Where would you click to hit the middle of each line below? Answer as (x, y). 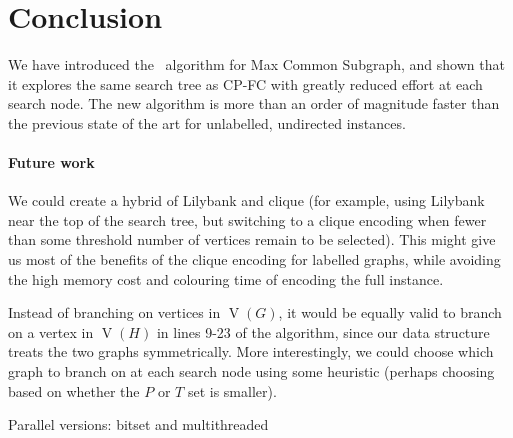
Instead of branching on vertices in (114, 312)
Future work (51, 162)
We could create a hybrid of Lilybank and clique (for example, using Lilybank (246, 200)
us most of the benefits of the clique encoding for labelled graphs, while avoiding (254, 259)
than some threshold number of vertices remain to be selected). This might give (252, 239)
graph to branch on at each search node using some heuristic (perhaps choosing (251, 371)
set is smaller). (232, 390)
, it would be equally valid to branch (390, 312)
